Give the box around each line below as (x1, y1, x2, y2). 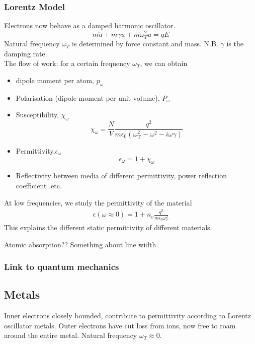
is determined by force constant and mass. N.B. (72, 38, 218, 49)
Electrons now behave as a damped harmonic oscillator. (4, 20, 176, 31)
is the (226, 38, 243, 49)
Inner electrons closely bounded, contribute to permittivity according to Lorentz (4, 310, 251, 321)
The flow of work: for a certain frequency (4, 58, 130, 68)
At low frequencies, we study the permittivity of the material (4, 197, 192, 208)
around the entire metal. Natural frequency (4, 330, 137, 340)
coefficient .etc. (16, 180, 62, 190)
